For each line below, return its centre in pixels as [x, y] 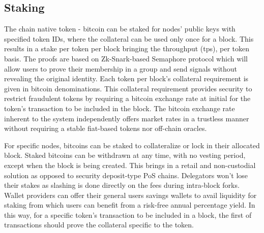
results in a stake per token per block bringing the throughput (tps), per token [127, 48]
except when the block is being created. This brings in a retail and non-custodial [130, 165]
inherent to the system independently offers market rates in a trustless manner [127, 118]
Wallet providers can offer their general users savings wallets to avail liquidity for [130, 195]
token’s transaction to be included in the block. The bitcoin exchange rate [120, 108]
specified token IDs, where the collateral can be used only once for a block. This [129, 38]
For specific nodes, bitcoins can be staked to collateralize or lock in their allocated [132, 145]
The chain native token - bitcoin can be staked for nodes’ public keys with [120, 29]
